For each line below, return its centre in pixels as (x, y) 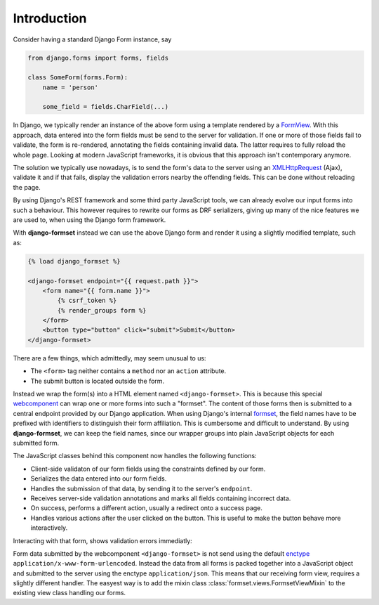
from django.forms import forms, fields (98, 58)
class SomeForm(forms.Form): (78, 78)
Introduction (50, 18)
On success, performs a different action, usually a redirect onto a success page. (147, 508)
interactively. (49, 528)
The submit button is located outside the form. (98, 381)
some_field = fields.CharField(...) (105, 107)
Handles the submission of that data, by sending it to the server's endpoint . (141, 488)
